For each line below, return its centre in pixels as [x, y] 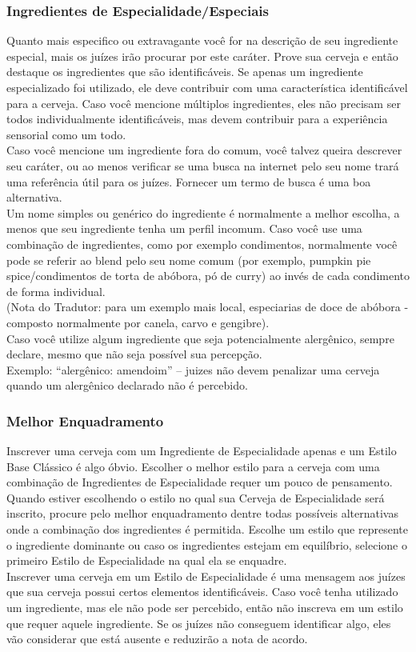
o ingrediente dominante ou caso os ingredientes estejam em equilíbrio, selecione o [207, 544]
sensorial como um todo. [66, 134]
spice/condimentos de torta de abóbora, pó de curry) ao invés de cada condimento [208, 276]
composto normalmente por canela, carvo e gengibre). [138, 322]
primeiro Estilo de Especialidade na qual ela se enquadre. [147, 560]
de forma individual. [56, 291]
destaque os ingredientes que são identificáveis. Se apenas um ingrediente [185, 72]
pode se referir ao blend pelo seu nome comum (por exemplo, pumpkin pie [189, 260]
